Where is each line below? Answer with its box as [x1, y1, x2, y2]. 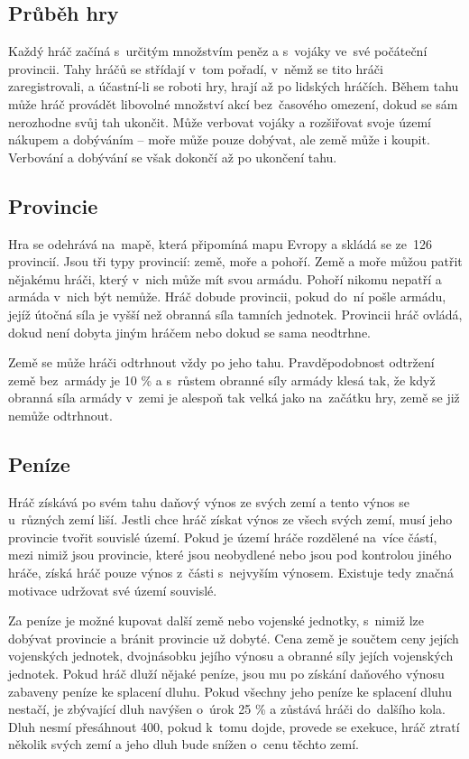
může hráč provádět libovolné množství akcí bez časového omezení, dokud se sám [8, 94, 458, 113]
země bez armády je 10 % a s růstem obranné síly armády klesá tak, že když [8, 370, 436, 389]
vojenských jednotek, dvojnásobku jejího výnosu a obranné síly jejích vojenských [8, 646, 454, 665]
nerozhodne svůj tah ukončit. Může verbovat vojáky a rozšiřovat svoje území [8, 112, 431, 131]
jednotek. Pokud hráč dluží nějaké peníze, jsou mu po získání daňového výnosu [8, 664, 445, 683]
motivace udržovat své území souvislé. [8, 580, 217, 599]
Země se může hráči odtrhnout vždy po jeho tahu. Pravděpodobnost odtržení [8, 353, 435, 372]
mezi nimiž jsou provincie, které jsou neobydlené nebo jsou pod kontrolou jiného [8, 545, 452, 564]
